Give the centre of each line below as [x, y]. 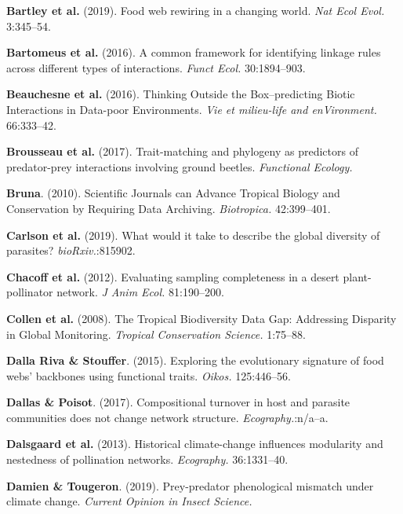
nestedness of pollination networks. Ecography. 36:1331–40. [147, 459]
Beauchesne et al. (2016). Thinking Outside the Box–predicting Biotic [181, 94]
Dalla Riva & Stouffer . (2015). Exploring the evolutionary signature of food [195, 360]
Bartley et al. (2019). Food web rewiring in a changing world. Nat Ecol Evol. [196, 10]
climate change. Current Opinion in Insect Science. [129, 501]
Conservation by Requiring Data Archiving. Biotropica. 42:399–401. [169, 208]
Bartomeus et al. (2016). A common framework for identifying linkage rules [194, 52]
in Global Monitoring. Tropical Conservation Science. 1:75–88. [156, 334]
